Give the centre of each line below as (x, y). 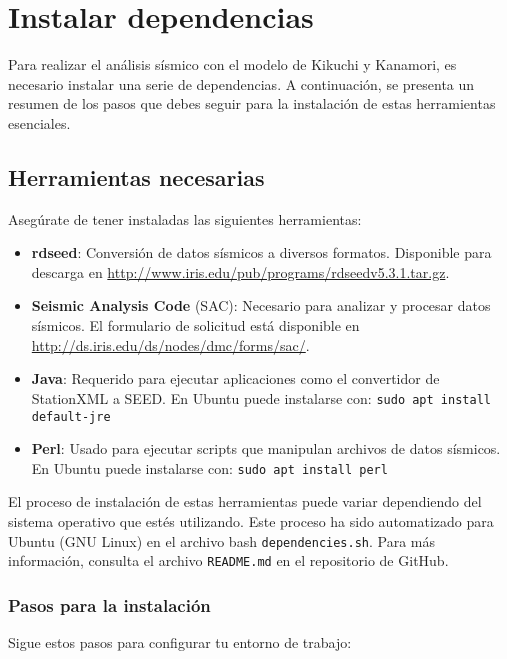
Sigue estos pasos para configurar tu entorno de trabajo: (180, 642)
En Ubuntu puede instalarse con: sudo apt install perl (209, 467)
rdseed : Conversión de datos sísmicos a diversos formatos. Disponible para (261, 252)
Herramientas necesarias (136, 176)
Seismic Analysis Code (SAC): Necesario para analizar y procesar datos (261, 305)
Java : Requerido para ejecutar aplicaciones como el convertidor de (235, 378)
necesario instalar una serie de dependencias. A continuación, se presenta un (241, 83)
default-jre (71, 416)
